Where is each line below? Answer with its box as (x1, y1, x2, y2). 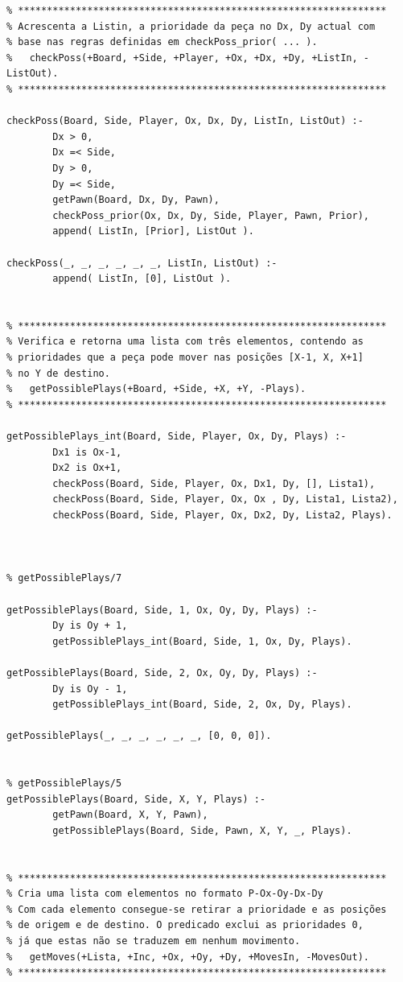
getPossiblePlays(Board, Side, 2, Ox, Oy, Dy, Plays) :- (6, 666, 318, 679)
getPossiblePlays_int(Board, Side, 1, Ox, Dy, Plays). (52, 635, 352, 647)
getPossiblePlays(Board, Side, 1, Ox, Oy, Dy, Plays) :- (6, 604, 318, 616)
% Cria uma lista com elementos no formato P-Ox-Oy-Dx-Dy (6, 888, 323, 900)
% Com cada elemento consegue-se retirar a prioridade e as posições (6, 903, 387, 915)
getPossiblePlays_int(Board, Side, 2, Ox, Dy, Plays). (52, 699, 352, 711)
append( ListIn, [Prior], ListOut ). (52, 225, 254, 237)
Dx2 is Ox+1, (52, 462, 122, 474)
